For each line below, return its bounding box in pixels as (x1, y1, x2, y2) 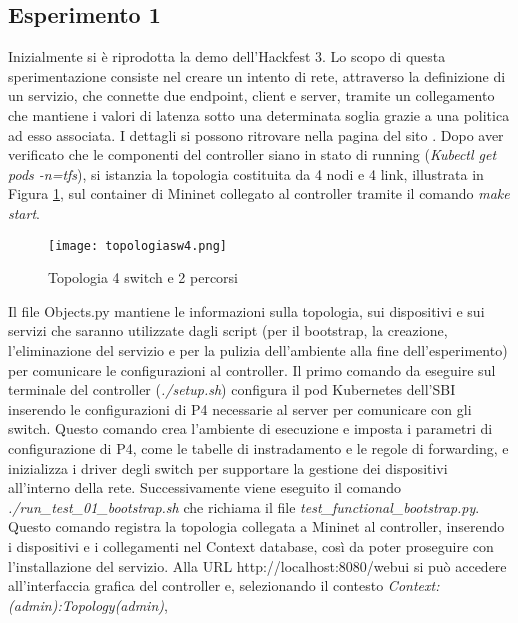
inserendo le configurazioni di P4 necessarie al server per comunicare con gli (8, 398, 472, 419)
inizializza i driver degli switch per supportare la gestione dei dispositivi (8, 457, 448, 478)
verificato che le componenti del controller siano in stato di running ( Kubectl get (8, 144, 497, 165)
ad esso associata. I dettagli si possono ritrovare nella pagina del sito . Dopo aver (8, 124, 504, 145)
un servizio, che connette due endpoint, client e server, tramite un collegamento (8, 85, 495, 106)
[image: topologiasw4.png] (48, 238, 227, 253)
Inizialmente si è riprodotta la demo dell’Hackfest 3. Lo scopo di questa (8, 46, 446, 67)
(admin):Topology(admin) (8, 594, 165, 615)
